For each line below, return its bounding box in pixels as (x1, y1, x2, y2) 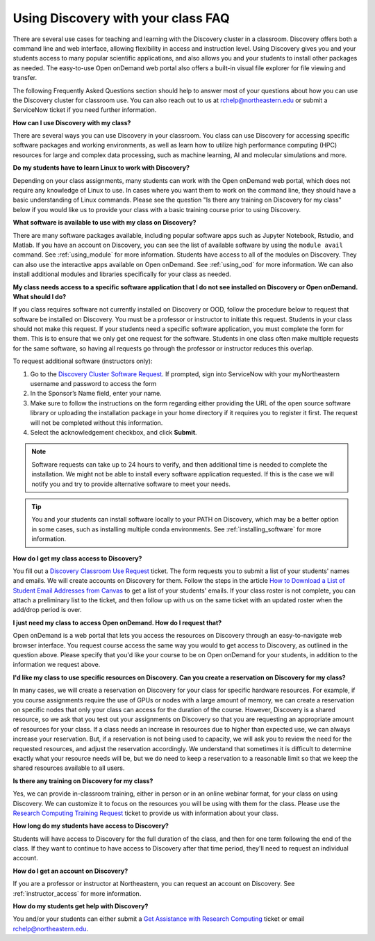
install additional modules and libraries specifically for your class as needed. (12, 270, 231, 278)
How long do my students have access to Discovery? (12, 821, 169, 830)
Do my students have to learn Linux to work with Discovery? (12, 163, 190, 172)
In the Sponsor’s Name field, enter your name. (30, 389, 162, 398)
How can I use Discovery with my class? (12, 118, 131, 127)
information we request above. (12, 661, 101, 669)
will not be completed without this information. (30, 418, 163, 427)
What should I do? (12, 292, 67, 300)
